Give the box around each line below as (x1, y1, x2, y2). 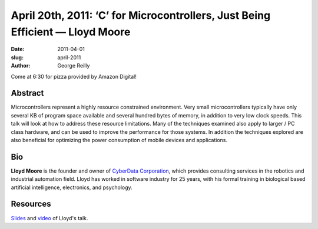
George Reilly (57, 62, 90, 69)
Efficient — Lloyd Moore (11, 25, 131, 38)
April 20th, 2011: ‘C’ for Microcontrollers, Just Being (11, 9, 271, 22)
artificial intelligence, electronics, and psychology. (11, 184, 132, 191)
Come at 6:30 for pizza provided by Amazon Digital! (11, 73, 137, 80)
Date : (11, 46, 25, 53)
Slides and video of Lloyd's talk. (11, 214, 88, 221)
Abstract (11, 88, 44, 98)
